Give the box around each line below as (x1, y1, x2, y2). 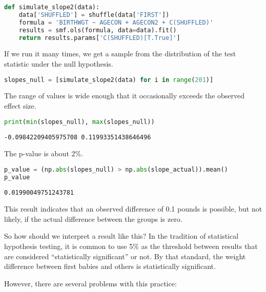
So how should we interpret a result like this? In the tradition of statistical (4, 231, 239, 241)
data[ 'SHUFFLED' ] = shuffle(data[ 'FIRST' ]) (18, 11, 170, 18)
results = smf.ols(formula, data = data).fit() (18, 26, 177, 34)
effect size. (4, 100, 36, 111)
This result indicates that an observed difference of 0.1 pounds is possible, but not (4, 203, 262, 214)
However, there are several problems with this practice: (4, 278, 177, 288)
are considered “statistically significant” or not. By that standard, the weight (4, 251, 246, 261)
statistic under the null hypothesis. (4, 58, 113, 69)
